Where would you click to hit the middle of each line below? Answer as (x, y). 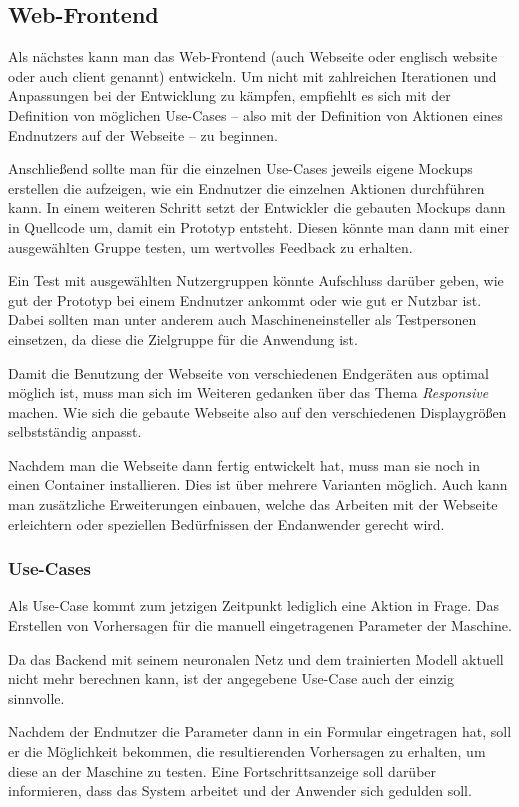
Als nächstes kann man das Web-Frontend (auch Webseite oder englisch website (253, 56)
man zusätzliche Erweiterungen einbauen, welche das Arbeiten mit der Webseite (253, 504)
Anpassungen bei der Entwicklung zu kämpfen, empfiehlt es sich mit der (229, 95)
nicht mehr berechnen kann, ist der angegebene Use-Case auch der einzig (231, 678)
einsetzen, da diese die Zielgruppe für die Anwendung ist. (183, 338)
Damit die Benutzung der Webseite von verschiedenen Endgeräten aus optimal (248, 372)
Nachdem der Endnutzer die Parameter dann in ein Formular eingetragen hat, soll (260, 731)
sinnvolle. (36, 697)
